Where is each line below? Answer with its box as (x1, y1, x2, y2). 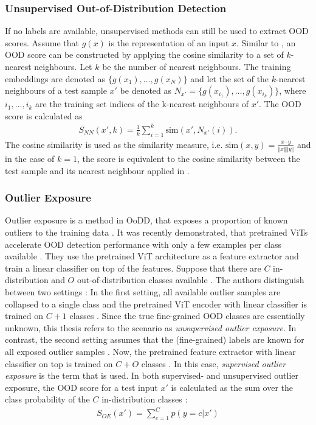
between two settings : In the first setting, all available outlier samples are (5, 285, 281, 298)
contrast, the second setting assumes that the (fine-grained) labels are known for (5, 333, 304, 346)
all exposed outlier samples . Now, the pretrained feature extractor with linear (5, 345, 296, 357)
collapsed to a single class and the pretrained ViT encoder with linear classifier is (5, 297, 307, 310)
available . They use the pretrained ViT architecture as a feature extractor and (5, 250, 299, 262)
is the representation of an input (108, 36, 229, 49)
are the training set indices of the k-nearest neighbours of (35, 97, 249, 110)
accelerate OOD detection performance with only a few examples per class (5, 237, 282, 250)
